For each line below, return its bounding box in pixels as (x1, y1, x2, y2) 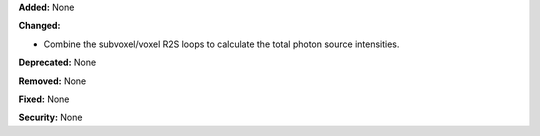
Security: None (18, 111, 83, 124)
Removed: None (18, 75, 87, 87)
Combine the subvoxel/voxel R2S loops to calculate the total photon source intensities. (43, 38, 400, 50)
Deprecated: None (18, 56, 97, 69)
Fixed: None (18, 93, 70, 105)
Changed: (18, 20, 61, 32)
